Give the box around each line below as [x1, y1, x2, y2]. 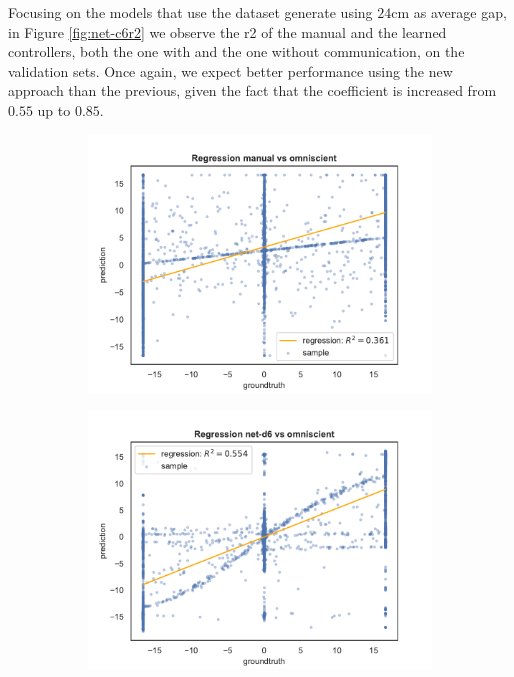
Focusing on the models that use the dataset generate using [8, 2, 373, 22]
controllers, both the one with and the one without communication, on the [8, 41, 465, 62]
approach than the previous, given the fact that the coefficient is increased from [8, 80, 497, 101]
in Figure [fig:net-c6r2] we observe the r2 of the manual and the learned [8, 21, 447, 42]
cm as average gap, [391, 2, 507, 22]
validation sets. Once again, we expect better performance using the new [8, 60, 453, 81]
